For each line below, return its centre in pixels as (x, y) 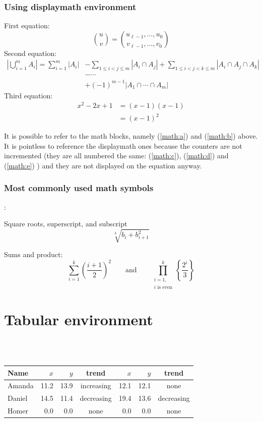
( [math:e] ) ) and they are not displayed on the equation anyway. (103, 165)
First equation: (27, 25)
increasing (96, 385)
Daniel (18, 398)
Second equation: (30, 53)
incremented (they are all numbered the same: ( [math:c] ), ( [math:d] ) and (116, 156)
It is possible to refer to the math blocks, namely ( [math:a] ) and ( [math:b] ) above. (131, 136)
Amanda (21, 385)
